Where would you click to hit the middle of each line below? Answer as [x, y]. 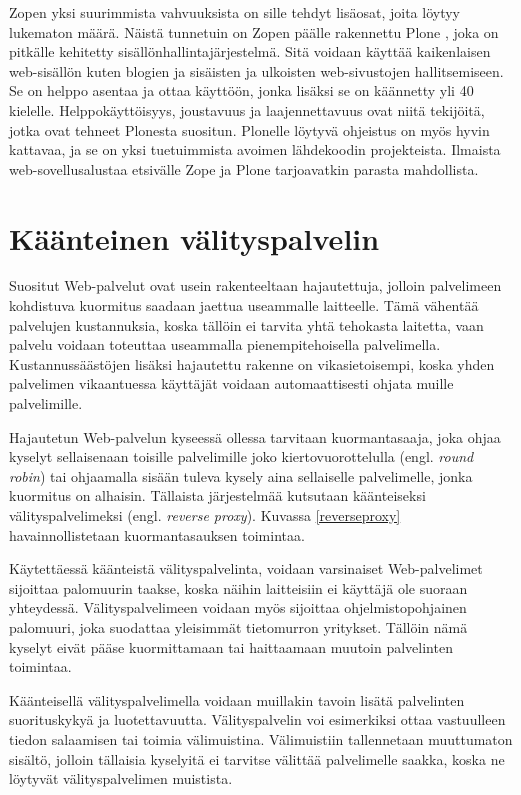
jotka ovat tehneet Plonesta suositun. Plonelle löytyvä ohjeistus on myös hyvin [249, 129]
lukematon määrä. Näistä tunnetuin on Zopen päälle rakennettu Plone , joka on [254, 31]
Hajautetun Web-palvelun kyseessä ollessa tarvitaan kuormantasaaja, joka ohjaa [255, 436]
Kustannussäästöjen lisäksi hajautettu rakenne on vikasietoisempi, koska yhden [252, 363]
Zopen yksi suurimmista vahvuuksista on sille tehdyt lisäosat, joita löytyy [235, 12]
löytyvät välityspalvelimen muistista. [121, 778]
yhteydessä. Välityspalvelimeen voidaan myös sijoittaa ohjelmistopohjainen [238, 607]
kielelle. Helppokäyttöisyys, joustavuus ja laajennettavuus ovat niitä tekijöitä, [247, 109]
